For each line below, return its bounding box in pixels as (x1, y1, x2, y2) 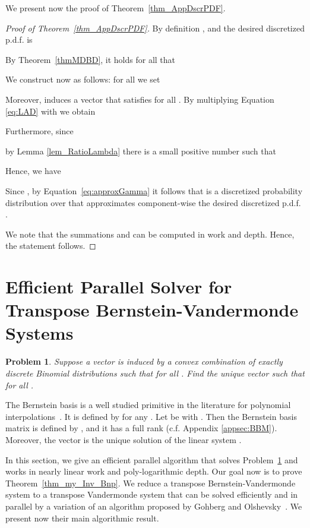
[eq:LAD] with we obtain (5, 105, 96, 117)
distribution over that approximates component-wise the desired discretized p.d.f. (5, 196, 301, 208)
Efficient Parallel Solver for (5, 274, 232, 299)
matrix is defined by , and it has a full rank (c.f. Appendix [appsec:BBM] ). (5, 422, 277, 434)
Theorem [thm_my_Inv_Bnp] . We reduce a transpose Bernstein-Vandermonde (5, 476, 296, 489)
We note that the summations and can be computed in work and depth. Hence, (5, 227, 295, 240)
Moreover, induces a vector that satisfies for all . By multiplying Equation (5, 93, 274, 105)
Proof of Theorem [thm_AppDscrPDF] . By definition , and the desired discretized (5, 21, 305, 34)
